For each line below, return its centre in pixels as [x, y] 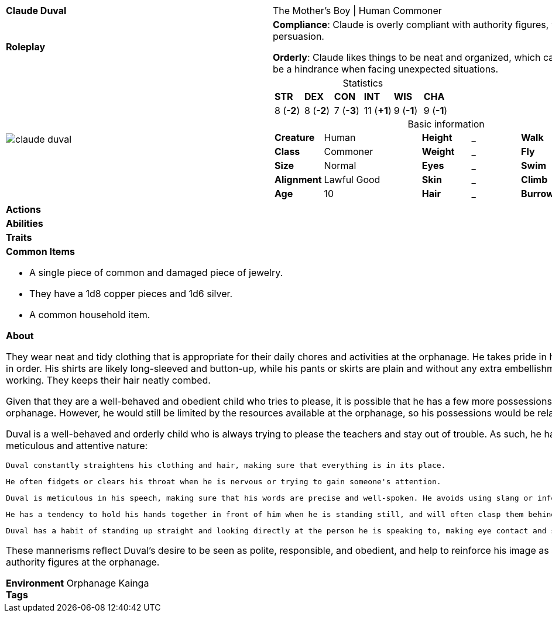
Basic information [446, 124]
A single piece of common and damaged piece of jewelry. [156, 273]
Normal [340, 166]
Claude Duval [36, 11]
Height [437, 137]
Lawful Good [352, 180]
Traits [19, 237]
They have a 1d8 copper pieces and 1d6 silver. [131, 294]
